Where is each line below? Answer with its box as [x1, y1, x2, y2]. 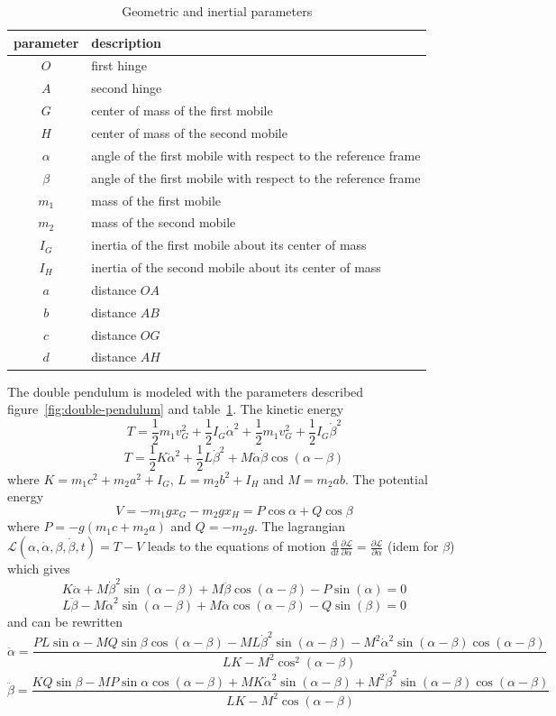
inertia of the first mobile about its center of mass [91, 235, 367, 254]
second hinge [91, 78, 162, 97]
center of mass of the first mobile [91, 101, 273, 120]
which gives [7, 559, 70, 578]
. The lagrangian [253, 517, 346, 536]
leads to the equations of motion [147, 537, 326, 555]
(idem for [387, 537, 439, 555]
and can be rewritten [7, 612, 123, 631]
